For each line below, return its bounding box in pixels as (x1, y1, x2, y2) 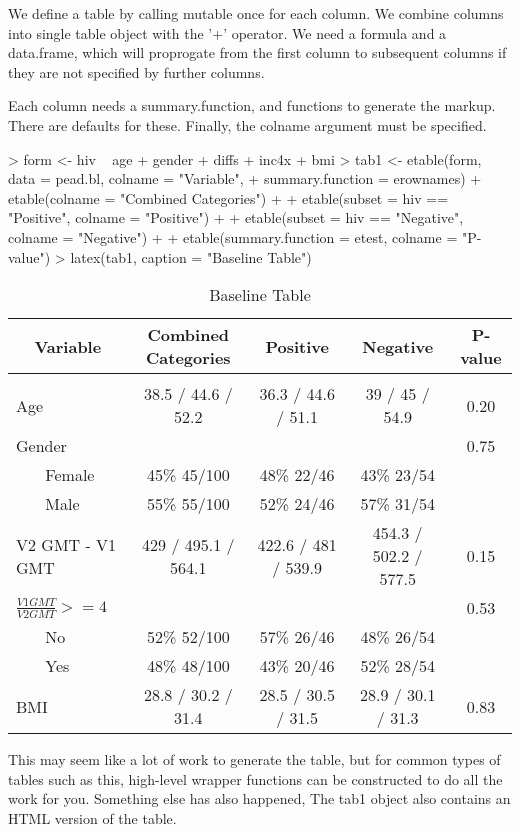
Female (45, 463, 95, 487)
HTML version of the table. (8, 807, 177, 828)
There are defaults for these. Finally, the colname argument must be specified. (8, 114, 487, 135)
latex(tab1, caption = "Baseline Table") (70, 246, 312, 267)
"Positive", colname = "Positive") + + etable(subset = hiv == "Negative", (8, 207, 464, 228)
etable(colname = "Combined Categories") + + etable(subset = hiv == (8, 187, 449, 208)
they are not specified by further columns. (8, 61, 265, 82)
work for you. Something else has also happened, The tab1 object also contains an (8, 788, 511, 809)
